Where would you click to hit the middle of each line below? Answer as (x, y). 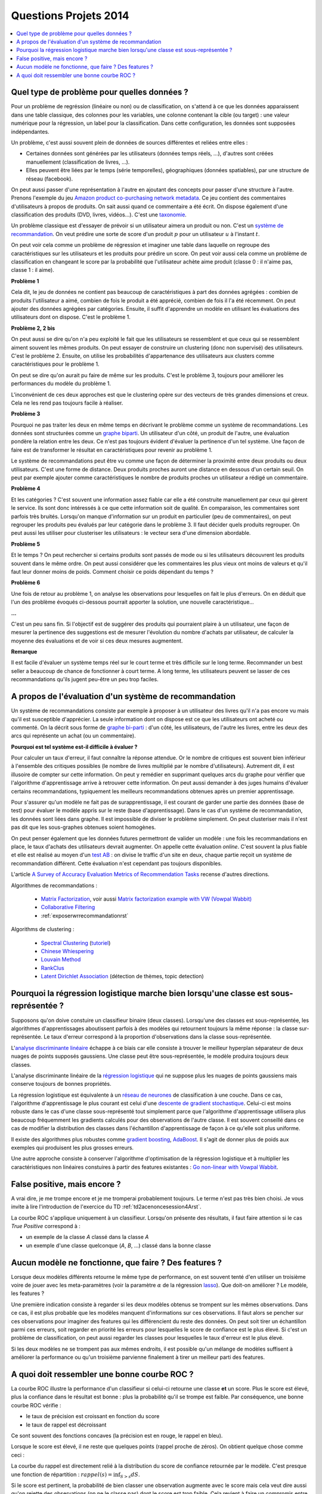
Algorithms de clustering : (43, 929)
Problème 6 (26, 583)
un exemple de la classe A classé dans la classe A (87, 1237)
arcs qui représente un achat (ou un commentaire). (74, 736)
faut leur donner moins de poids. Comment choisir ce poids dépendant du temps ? (112, 571)
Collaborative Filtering (68, 907)
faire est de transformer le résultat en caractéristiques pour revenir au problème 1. (112, 450)
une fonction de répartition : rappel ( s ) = (62, 1474)
